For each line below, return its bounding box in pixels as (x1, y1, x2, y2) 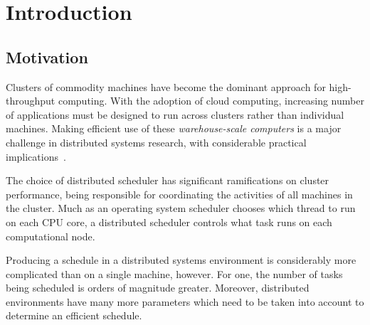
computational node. (6, 228, 95, 243)
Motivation (6, 46, 88, 68)
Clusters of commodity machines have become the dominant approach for (6, 79, 326, 94)
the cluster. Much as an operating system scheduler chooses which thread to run (6, 201, 356, 215)
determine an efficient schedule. (6, 308, 142, 323)
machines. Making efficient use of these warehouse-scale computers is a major (6, 121, 342, 136)
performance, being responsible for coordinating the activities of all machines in (6, 186, 353, 201)
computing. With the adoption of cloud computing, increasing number (58, 93, 364, 108)
